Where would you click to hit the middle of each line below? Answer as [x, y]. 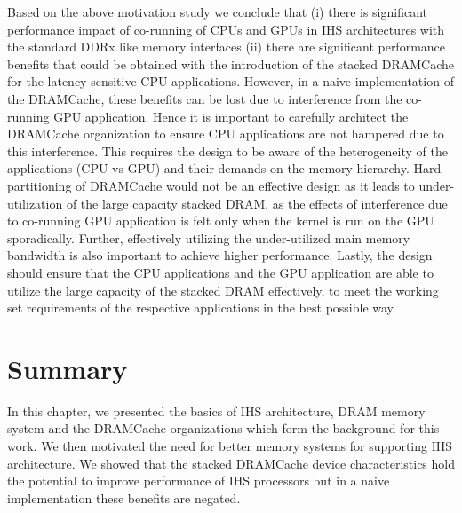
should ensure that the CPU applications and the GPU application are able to [220, 272]
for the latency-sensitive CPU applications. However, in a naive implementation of [231, 81]
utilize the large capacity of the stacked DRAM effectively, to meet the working [223, 290]
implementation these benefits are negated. [124, 497]
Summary [68, 368]
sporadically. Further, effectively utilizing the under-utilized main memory [209, 237]
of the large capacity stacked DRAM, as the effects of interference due [257, 203]
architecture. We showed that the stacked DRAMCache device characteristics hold [231, 463]
